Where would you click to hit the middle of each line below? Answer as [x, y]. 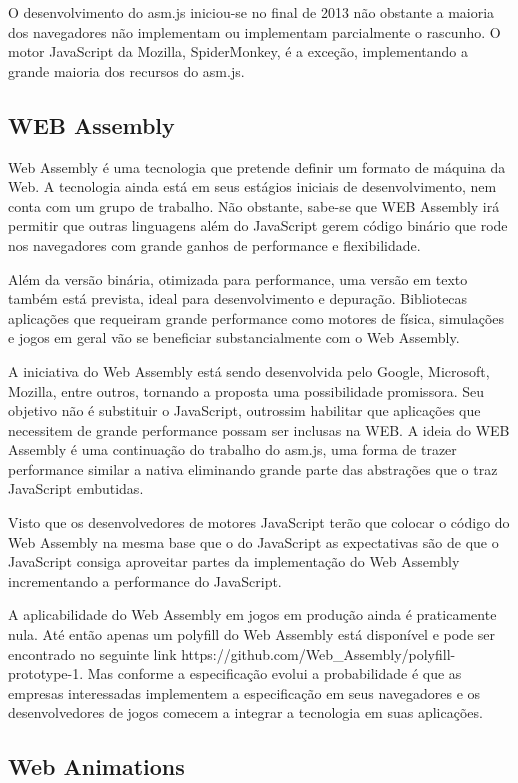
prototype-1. [46, 673]
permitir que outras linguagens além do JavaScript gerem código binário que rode [258, 225]
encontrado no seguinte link [92, 653]
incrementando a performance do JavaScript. [145, 580]
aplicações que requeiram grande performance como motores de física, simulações [256, 317]
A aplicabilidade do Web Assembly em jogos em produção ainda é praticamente [252, 614]
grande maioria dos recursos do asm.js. [126, 70]
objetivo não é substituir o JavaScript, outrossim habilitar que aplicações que [244, 410]
